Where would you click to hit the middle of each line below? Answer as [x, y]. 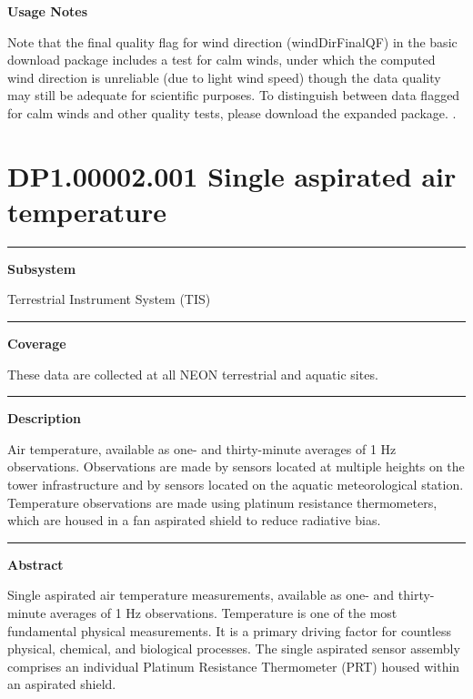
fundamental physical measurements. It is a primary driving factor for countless [229, 630]
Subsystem [42, 268]
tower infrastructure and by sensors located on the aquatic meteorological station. [236, 485]
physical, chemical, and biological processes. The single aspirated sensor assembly [234, 648]
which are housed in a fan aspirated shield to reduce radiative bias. [194, 520]
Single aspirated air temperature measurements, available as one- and [201, 595]
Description [45, 418]
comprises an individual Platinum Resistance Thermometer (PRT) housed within [234, 666]
